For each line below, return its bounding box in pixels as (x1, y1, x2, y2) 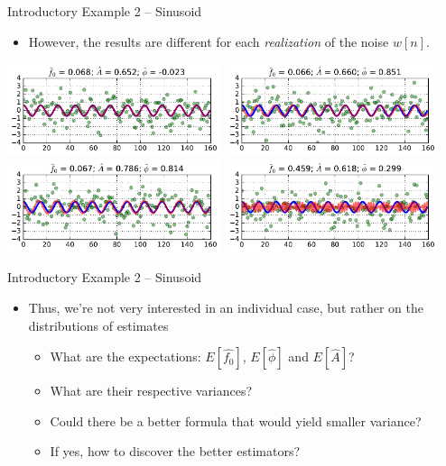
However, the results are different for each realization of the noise (28, 32, 389, 50)
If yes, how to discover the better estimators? (50, 442, 301, 461)
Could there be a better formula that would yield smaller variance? (50, 411, 422, 430)
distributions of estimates (28, 315, 169, 334)
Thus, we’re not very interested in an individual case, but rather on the (28, 298, 423, 317)
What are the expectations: (50, 347, 201, 366)
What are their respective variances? (50, 381, 253, 400)
